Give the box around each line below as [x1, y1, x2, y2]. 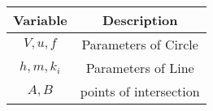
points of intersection [80, 82, 200, 100]
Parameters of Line [85, 58, 194, 77]
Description [102, 11, 178, 29]
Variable [13, 11, 67, 29]
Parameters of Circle [81, 35, 198, 53]
